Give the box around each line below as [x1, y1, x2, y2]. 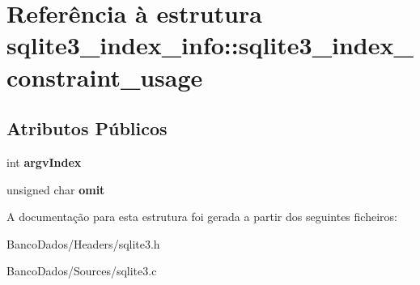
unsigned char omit [6, 181, 105, 198]
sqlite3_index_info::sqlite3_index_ [6, 28, 414, 62]
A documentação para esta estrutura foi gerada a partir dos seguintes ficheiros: [6, 208, 397, 225]
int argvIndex [6, 153, 82, 170]
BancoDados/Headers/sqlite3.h [6, 235, 160, 252]
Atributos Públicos [6, 116, 168, 141]
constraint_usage [6, 60, 203, 93]
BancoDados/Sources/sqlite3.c [6, 262, 157, 279]
